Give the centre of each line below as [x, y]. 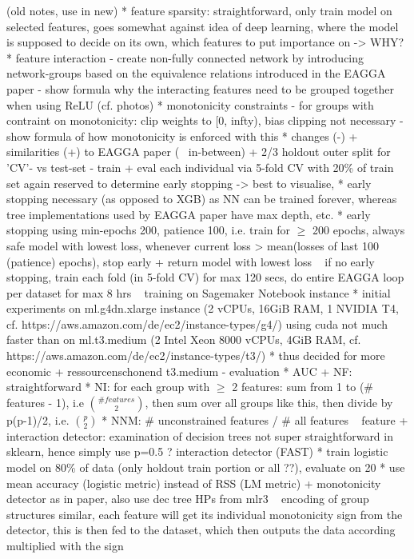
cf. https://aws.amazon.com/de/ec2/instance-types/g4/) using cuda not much [197, 323]
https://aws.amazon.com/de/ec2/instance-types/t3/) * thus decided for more [196, 355]
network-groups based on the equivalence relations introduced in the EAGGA [196, 73]
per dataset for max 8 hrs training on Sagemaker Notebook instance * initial [199, 292]
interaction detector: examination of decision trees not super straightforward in [200, 435]
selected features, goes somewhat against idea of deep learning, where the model [203, 26]
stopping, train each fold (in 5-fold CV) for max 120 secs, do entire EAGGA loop [205, 277]
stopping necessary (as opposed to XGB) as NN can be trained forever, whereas [202, 199]
